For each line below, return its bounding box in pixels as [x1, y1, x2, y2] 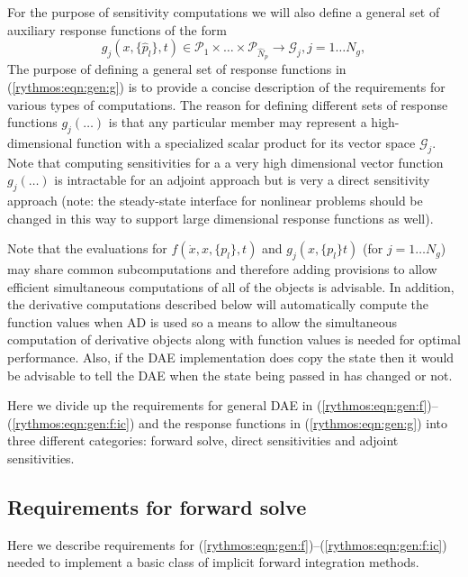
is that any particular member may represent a [108, 113, 367, 132]
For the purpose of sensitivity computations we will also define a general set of [7, 3, 440, 21]
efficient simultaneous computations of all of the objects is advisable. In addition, [7, 277, 454, 296]
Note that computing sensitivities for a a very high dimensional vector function [7, 152, 444, 171]
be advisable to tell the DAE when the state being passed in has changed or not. [7, 365, 453, 384]
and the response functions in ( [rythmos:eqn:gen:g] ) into [138, 413, 448, 432]
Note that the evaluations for [7, 239, 167, 258]
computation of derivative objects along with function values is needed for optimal [7, 330, 461, 349]
